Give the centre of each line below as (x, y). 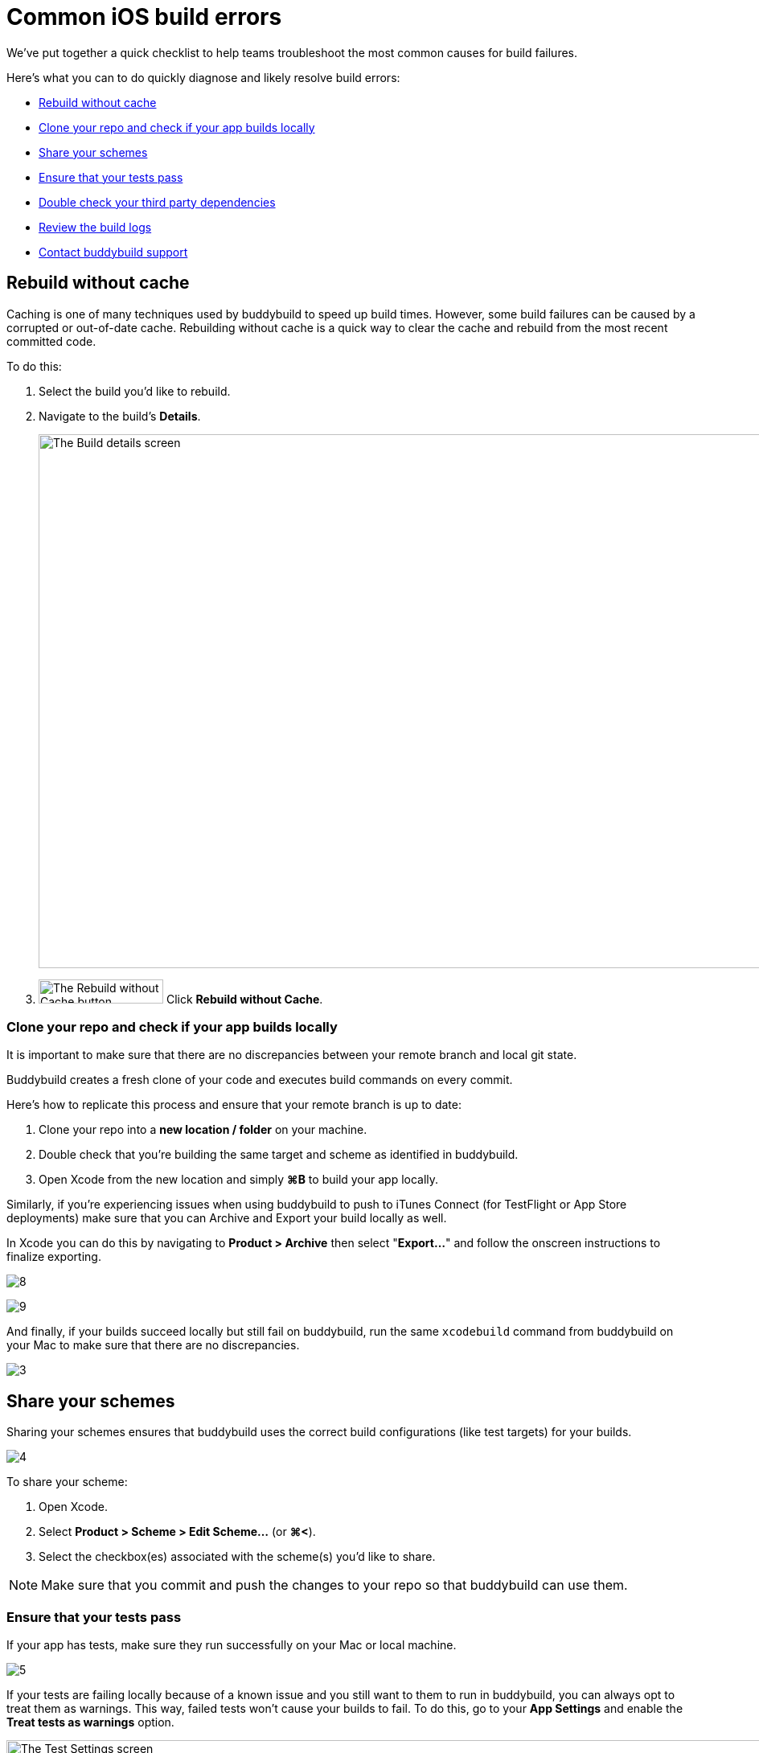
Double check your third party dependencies (157, 202)
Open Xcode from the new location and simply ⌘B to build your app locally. (239, 1180)
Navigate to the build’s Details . (120, 416)
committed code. (51, 341)
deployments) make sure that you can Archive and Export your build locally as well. (227, 1218)
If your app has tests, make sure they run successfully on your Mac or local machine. (232, 1644)
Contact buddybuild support (113, 252)
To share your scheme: (67, 1482)
